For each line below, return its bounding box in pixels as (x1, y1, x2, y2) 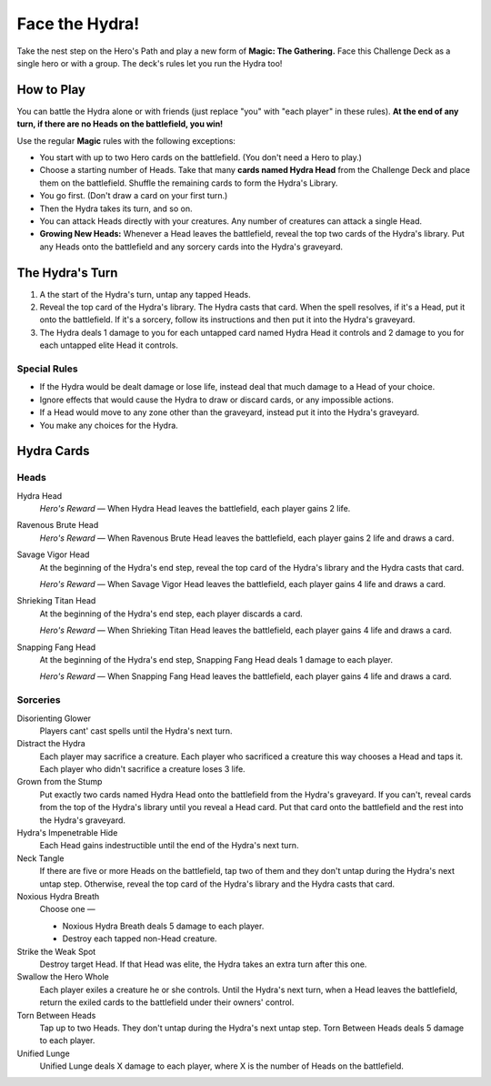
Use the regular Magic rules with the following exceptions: (16, 135, 236, 146)
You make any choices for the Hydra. (39, 420, 179, 431)
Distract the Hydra (16, 738, 85, 749)
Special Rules (16, 362, 78, 375)
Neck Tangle (16, 852, 65, 864)
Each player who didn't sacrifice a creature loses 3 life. (39, 764, 245, 775)
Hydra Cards (16, 443, 90, 459)
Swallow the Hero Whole (16, 971, 109, 982)
